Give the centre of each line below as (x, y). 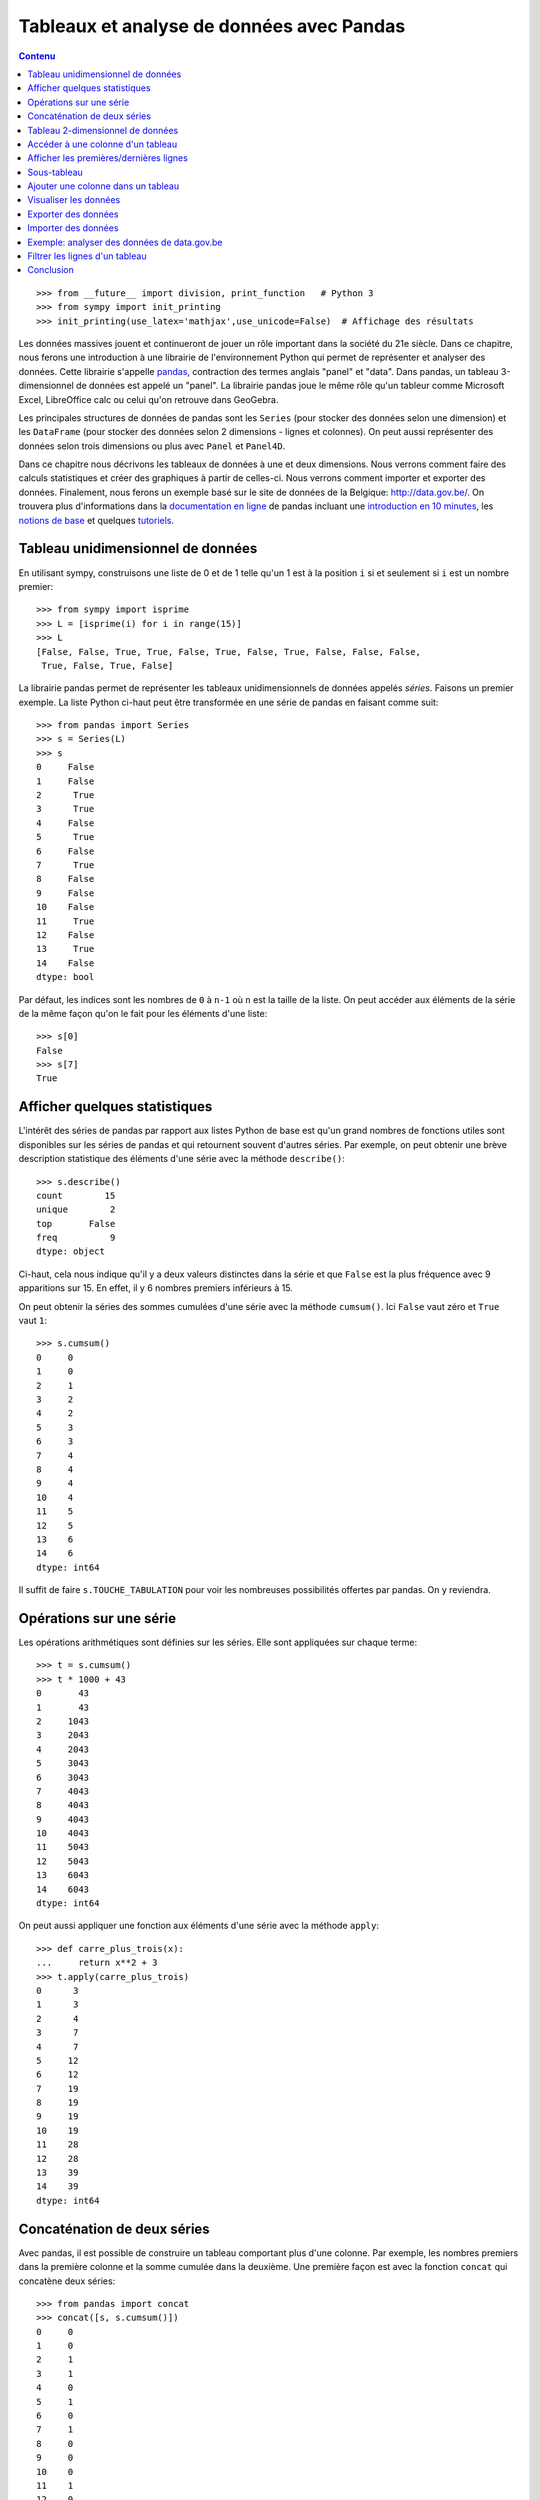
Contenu (37, 56)
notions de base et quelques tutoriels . (96, 520)
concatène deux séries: (67, 2281)
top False (76, 1223)
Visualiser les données (74, 200)
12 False (65, 934)
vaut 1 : (32, 1321)
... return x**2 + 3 (97, 1963)
